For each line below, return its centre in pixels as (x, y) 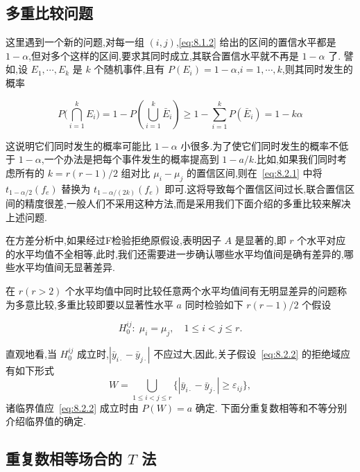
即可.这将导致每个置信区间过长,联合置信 (255, 188)
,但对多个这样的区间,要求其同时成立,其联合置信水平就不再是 (164, 55)
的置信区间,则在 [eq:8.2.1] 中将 (254, 172)
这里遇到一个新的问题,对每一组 (75, 42)
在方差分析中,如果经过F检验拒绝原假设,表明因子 (113, 240)
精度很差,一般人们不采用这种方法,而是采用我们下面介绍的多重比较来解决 (188, 203)
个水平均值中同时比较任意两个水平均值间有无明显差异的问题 (202, 291)
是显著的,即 (260, 240)
